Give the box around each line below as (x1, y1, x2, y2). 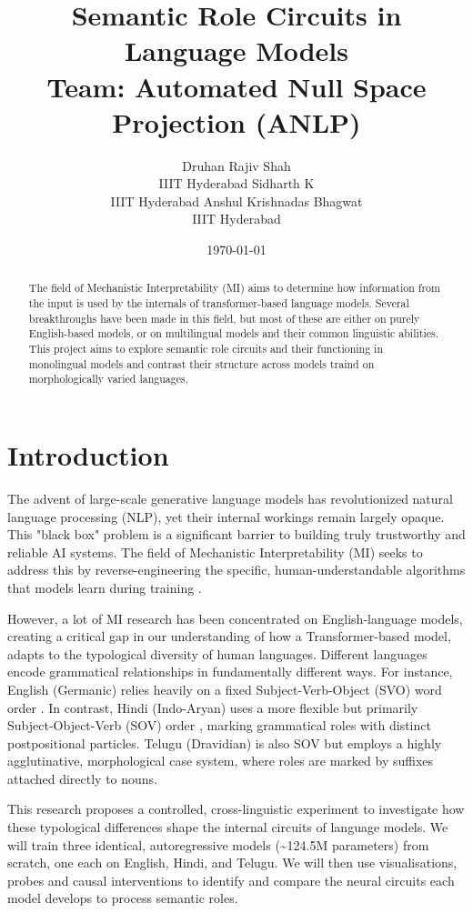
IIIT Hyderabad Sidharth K (158, 174, 315, 193)
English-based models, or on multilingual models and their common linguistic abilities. (28, 326, 438, 341)
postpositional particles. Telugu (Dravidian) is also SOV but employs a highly (7, 733, 442, 752)
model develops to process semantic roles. (7, 888, 238, 908)
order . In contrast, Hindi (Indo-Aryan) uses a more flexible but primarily (7, 697, 418, 717)
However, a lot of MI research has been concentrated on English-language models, (7, 608, 463, 627)
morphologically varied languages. (28, 371, 189, 386)
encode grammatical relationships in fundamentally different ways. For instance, (7, 662, 453, 681)
